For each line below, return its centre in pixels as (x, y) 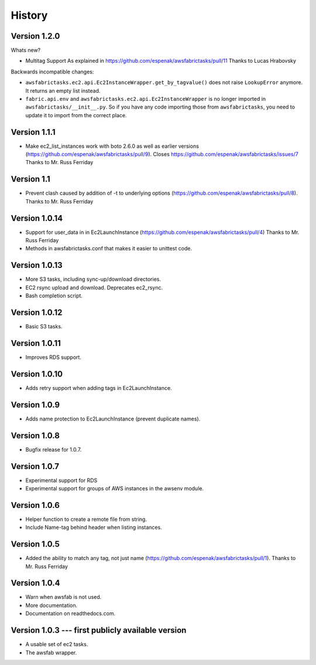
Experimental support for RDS (61, 480)
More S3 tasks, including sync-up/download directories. (93, 279)
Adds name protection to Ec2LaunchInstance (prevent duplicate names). (113, 419)
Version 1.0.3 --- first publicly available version (99, 630)
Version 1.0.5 (35, 544)
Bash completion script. (54, 296)
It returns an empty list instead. (63, 90)
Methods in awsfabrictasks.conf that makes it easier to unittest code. (109, 249)
